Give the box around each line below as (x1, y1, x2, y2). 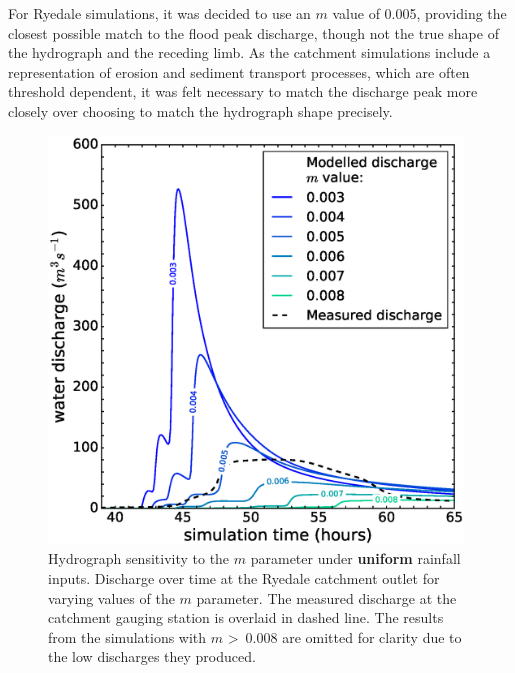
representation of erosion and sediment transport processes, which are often (8, 61, 470, 82)
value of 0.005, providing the (332, 3, 507, 23)
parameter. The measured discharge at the (196, 587, 457, 608)
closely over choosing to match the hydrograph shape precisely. (8, 100, 393, 121)
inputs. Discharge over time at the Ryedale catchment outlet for (48, 567, 440, 588)
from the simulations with (48, 626, 207, 647)
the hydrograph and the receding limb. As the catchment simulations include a (8, 42, 491, 63)
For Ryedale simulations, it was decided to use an (8, 3, 311, 23)
